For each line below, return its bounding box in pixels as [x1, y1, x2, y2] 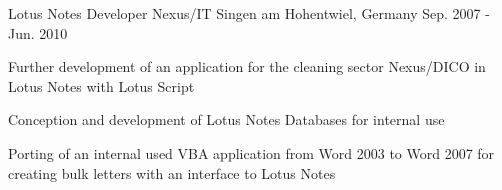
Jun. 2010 [8, 22, 68, 43]
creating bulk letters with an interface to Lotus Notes [8, 162, 336, 183]
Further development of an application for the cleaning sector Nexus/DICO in [8, 56, 486, 77]
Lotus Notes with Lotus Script [8, 75, 195, 96]
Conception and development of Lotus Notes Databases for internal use [8, 109, 445, 130]
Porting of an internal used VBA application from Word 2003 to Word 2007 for [8, 142, 495, 163]
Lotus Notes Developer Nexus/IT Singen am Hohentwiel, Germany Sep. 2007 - [8, 3, 490, 23]
